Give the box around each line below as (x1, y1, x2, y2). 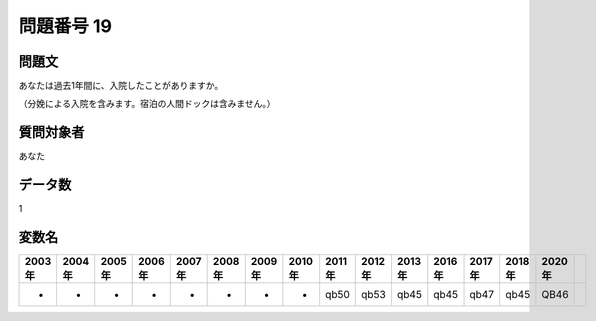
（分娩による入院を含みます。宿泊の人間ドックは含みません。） (18, 98, 276, 110)
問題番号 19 (18, 15, 112, 37)
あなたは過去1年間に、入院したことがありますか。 (18, 80, 224, 92)
